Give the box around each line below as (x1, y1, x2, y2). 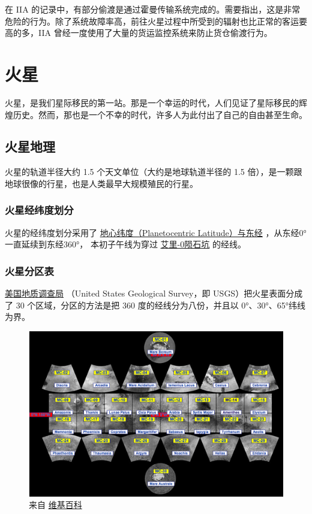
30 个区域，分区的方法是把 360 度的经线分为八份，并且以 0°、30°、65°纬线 (16, 298, 306, 311)
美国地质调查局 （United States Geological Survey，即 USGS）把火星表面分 (5, 287, 295, 300)
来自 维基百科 (29, 498, 82, 511)
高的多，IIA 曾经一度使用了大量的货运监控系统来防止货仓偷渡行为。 (5, 26, 272, 39)
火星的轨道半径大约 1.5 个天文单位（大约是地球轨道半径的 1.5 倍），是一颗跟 (5, 165, 302, 178)
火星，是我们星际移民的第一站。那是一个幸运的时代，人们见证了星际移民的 (5, 96, 299, 108)
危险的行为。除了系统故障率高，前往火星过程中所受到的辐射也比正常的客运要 (5, 14, 307, 27)
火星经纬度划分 (5, 202, 74, 217)
